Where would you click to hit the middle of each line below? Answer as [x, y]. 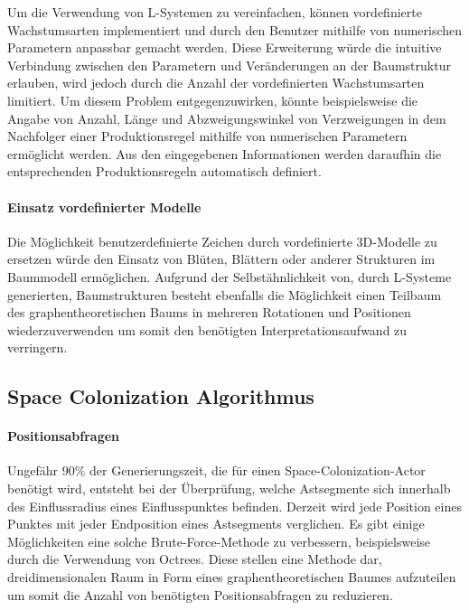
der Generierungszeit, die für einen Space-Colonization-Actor [258, 470]
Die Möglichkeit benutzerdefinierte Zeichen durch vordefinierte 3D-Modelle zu [222, 241]
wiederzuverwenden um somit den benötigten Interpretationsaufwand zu [207, 329]
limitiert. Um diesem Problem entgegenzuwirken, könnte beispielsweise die [213, 100]
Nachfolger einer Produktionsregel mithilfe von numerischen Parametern [207, 136]
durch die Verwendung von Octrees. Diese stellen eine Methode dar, [195, 559]
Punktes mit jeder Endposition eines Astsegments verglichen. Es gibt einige [216, 524]
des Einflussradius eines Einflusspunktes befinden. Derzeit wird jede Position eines [234, 506]
